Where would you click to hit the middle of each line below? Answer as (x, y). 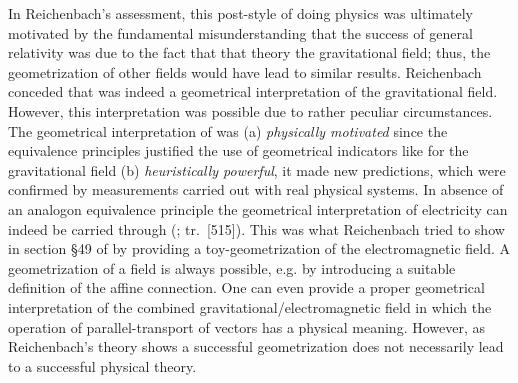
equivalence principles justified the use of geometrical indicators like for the (238, 150)
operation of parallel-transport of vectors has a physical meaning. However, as (247, 326)
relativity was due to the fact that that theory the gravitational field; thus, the (249, 52)
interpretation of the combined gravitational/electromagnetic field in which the (250, 306)
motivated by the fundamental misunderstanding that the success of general (240, 32)
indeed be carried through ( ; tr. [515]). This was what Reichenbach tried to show (256, 228)
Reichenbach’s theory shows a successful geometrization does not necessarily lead (256, 346)
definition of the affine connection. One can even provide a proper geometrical (246, 287)
